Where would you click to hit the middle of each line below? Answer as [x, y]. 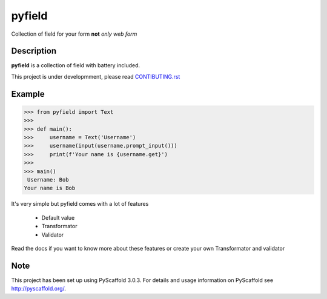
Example [28, 94]
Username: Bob [48, 179]
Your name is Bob [50, 188]
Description [34, 51]
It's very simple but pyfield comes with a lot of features [80, 204]
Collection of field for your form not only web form [74, 34]
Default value [58, 217]
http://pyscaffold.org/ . [39, 289]
